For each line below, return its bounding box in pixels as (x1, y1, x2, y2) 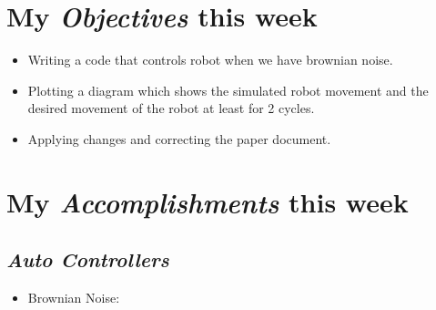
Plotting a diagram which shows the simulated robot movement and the (27, 80, 429, 99)
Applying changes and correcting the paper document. (27, 129, 331, 148)
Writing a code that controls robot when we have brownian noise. (27, 50, 393, 69)
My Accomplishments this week (6, 182, 409, 221)
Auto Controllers (6, 245, 169, 274)
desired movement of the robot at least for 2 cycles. (27, 98, 315, 118)
